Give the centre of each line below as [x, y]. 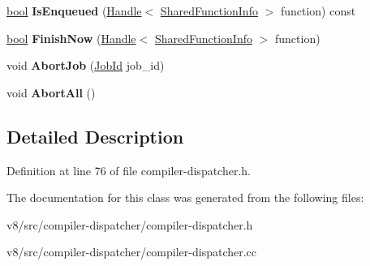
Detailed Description [95, 136]
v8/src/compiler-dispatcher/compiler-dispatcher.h [130, 224]
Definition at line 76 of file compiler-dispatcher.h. [129, 170]
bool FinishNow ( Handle [71, 38]
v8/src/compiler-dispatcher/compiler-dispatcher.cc [132, 252]
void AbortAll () [51, 92]
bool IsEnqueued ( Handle [74, 11]
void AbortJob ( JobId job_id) [86, 65]
